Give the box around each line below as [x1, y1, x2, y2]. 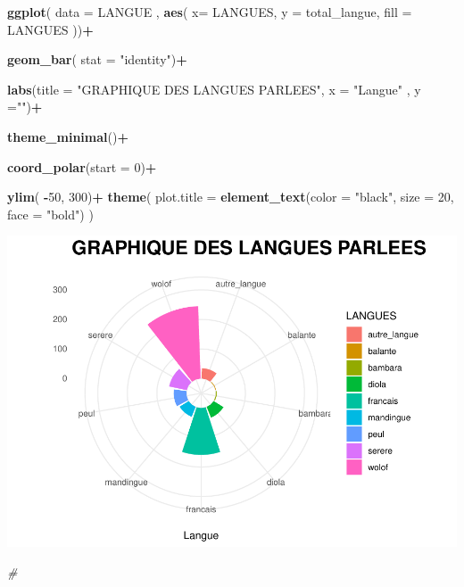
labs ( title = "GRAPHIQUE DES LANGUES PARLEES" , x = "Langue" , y [7, 79, 421, 98]
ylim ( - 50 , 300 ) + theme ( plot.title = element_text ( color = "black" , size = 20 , [7, 187, 454, 206]
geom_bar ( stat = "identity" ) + [7, 50, 187, 69]
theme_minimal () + [7, 127, 128, 145]
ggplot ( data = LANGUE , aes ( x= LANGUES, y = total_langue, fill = [7, 3, 412, 21]
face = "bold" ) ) [7, 204, 94, 223]
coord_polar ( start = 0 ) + [7, 157, 157, 176]
